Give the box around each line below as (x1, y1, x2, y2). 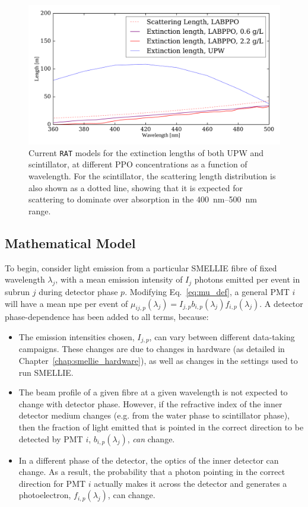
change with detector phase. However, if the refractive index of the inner (18, 397, 282, 410)
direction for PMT (18, 477, 86, 489)
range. (28, 204, 51, 217)
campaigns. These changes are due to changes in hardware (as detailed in (18, 343, 285, 355)
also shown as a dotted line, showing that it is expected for (28, 181, 243, 194)
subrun (5, 286, 30, 297)
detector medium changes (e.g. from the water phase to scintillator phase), (18, 409, 290, 422)
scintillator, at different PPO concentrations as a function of (28, 158, 247, 170)
